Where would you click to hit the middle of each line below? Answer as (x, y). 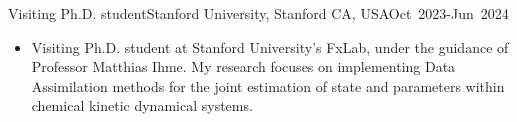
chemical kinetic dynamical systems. (142, 105)
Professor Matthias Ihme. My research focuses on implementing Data (243, 66)
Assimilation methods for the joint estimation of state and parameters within (268, 85)
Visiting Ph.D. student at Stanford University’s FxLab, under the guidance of (270, 46)
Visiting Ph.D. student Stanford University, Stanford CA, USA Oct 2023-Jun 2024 (258, 13)
